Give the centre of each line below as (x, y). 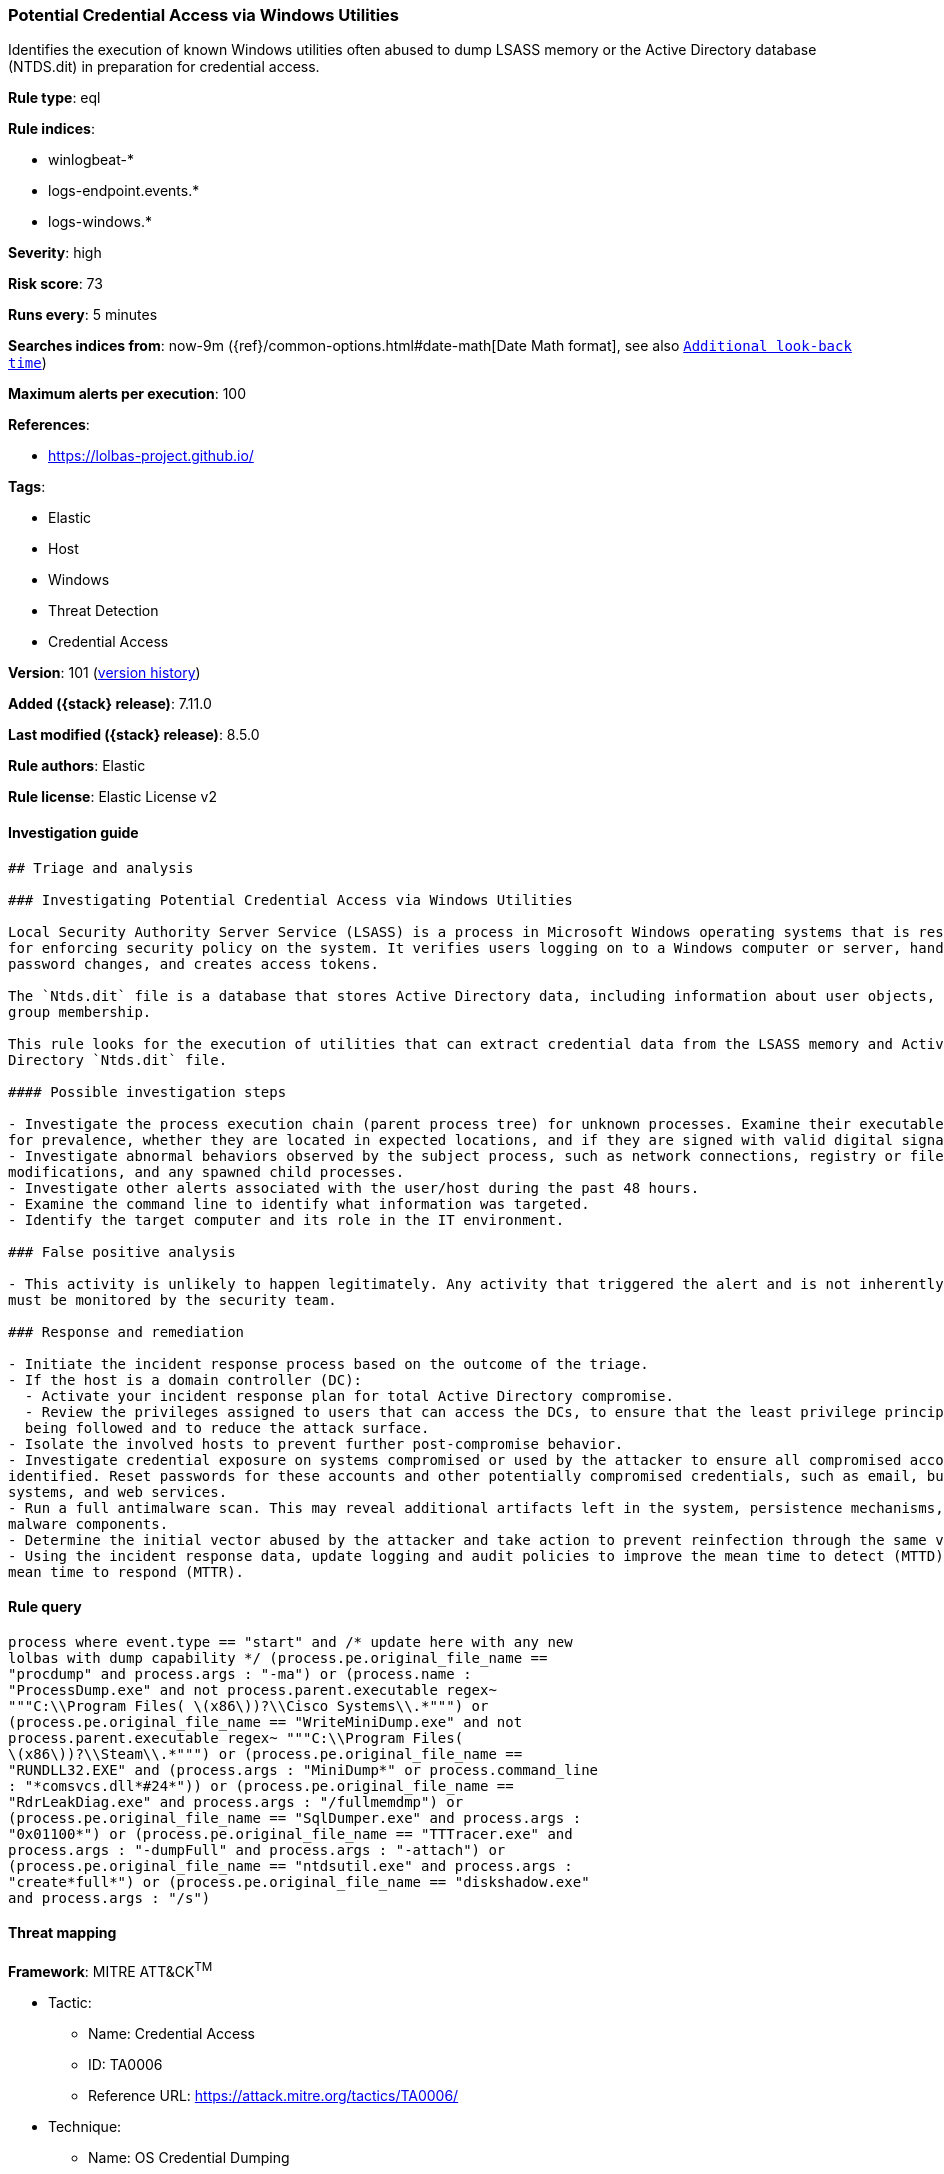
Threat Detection (103, 611)
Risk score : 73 (55, 284)
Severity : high (55, 253)
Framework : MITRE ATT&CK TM (110, 1970)
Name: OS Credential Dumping (189, 2157)
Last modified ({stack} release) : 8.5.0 (134, 735)
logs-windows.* (100, 222)
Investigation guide (73, 832)
